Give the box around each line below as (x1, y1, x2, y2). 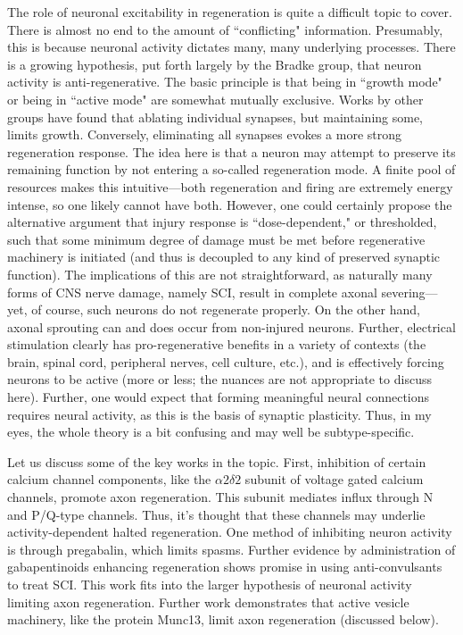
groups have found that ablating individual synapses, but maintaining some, (7, 107, 424, 126)
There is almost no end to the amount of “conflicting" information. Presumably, (7, 20, 443, 38)
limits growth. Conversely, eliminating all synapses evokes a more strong (7, 125, 402, 144)
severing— (381, 282, 438, 301)
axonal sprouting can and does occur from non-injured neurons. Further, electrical (7, 317, 456, 336)
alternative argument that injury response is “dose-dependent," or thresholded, (7, 213, 437, 231)
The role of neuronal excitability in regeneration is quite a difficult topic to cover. (7, 3, 452, 21)
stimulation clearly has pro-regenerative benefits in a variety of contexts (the (7, 335, 426, 354)
